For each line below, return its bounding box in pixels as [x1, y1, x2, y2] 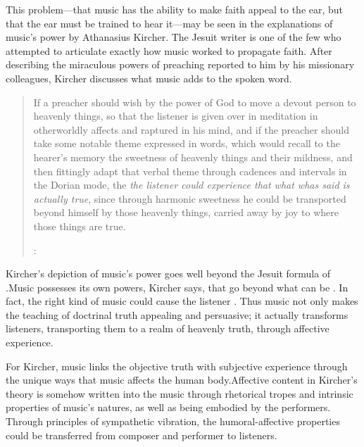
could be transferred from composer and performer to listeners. [6, 427, 277, 442]
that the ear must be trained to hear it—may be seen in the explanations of [6, 15, 333, 30]
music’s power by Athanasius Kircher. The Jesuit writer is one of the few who [6, 30, 341, 44]
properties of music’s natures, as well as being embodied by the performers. [6, 400, 331, 415]
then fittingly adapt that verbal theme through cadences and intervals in [33, 163, 347, 178]
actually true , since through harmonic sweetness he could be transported [33, 191, 346, 206]
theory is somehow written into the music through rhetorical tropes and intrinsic [6, 386, 353, 401]
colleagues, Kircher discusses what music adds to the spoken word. [6, 70, 292, 85]
